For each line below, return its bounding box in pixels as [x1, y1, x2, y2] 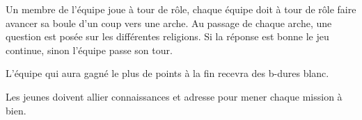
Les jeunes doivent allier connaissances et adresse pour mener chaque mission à [6, 89, 343, 103]
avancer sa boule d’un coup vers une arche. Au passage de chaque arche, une [6, 15, 332, 30]
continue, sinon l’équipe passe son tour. [6, 42, 173, 57]
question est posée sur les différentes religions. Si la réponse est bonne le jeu [6, 29, 329, 44]
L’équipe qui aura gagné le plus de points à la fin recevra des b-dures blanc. [6, 66, 329, 80]
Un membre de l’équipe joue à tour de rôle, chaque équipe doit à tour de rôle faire [6, 2, 356, 16]
